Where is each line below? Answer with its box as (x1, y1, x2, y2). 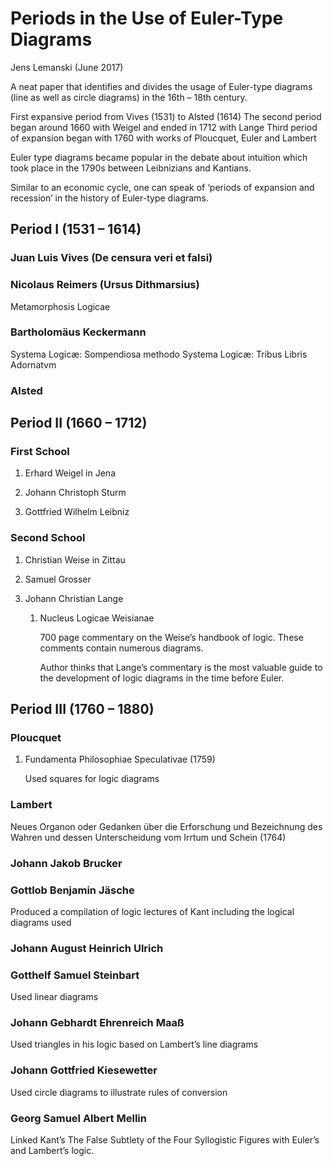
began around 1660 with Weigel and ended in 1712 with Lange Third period (10, 121, 318, 133)
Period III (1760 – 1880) (10, 701, 155, 718)
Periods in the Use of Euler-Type (10, 7, 284, 30)
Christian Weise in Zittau (24, 553, 126, 566)
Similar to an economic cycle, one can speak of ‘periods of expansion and (10, 181, 315, 193)
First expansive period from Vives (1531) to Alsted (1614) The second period (10, 110, 322, 122)
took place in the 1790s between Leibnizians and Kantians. (10, 162, 252, 174)
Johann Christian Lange (24, 592, 124, 604)
